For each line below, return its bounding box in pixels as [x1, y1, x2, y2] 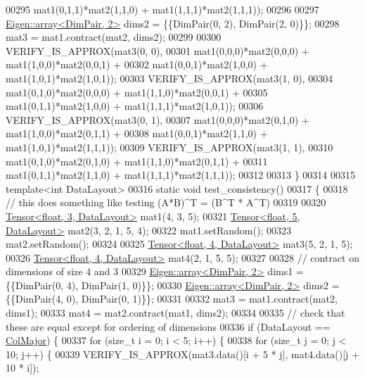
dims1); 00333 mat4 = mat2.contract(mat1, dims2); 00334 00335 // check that [6, 305, 345, 320]
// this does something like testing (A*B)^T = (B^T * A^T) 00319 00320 [6, 195, 326, 210]
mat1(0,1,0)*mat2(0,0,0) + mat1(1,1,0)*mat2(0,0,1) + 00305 [6, 84, 268, 99]
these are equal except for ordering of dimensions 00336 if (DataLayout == [6, 319, 331, 334]
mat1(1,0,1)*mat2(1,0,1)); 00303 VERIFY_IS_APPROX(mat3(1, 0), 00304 [6, 70, 333, 85]
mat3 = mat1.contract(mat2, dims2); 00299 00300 [6, 30, 222, 44]
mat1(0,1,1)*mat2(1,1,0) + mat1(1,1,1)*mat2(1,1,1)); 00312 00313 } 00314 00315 [6, 167, 355, 182]
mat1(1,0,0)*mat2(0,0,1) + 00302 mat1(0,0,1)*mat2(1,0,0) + [6, 57, 268, 72]
